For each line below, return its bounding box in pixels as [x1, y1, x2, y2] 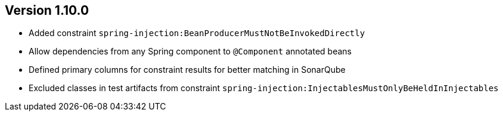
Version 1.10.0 [5, 3, 89, 18]
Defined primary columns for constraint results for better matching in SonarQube [29, 65, 346, 75]
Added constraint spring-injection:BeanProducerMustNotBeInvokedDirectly [29, 28, 365, 38]
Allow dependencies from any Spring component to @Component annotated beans [29, 46, 352, 57]
